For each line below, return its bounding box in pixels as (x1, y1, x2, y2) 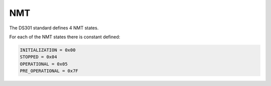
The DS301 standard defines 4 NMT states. (9, 25, 99, 31)
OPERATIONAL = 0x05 (20, 61, 68, 67)
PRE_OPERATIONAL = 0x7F (20, 68, 79, 74)
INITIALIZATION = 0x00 (20, 47, 76, 53)
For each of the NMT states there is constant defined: (9, 34, 120, 40)
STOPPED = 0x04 (20, 54, 57, 60)
